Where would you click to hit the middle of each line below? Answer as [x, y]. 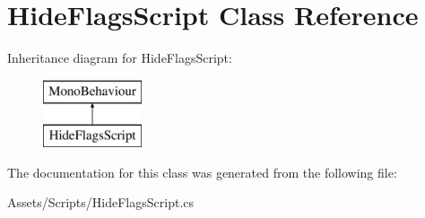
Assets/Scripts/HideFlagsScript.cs [101, 202]
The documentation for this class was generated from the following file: [202, 172]
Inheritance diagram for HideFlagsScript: [120, 58]
